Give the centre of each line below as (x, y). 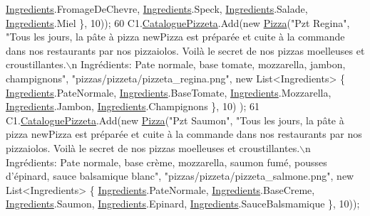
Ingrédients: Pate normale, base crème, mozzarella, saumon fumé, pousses (166, 162)
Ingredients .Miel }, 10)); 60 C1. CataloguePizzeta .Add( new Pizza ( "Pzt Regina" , (178, 22)
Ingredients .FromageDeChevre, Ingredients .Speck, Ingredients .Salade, (157, 9)
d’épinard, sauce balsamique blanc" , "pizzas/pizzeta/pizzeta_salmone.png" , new (180, 176)
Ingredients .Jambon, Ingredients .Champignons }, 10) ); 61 (133, 106)
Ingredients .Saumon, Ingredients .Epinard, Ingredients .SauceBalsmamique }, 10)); (183, 204)
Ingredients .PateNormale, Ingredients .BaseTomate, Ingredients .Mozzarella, (169, 92)
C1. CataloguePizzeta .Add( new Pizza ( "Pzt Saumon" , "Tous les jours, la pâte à (175, 120)
